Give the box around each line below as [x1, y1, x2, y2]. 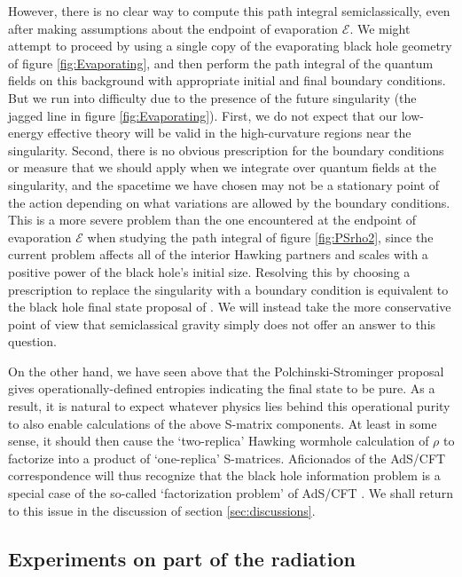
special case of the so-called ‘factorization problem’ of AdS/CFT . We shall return [8, 484, 453, 502]
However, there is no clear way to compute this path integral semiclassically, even [8, 2, 450, 20]
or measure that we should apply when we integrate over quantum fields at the [8, 158, 436, 177]
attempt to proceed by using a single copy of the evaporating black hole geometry [8, 36, 452, 55]
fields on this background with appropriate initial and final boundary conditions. [8, 71, 446, 90]
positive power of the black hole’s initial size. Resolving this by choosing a [8, 262, 411, 281]
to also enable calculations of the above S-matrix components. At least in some [8, 414, 437, 432]
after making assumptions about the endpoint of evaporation [8, 19, 339, 37]
